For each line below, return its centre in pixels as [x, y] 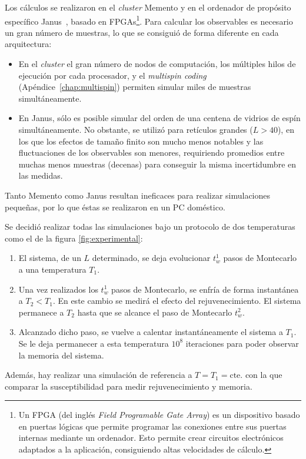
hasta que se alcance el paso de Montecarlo [155, 312]
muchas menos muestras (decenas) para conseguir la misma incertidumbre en [157, 164]
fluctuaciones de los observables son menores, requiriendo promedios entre [152, 153]
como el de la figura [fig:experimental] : [74, 238]
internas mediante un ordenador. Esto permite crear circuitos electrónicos [151, 438]
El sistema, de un [50, 258]
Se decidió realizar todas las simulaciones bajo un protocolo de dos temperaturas [150, 227]
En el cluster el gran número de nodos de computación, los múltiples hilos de [157, 64]
